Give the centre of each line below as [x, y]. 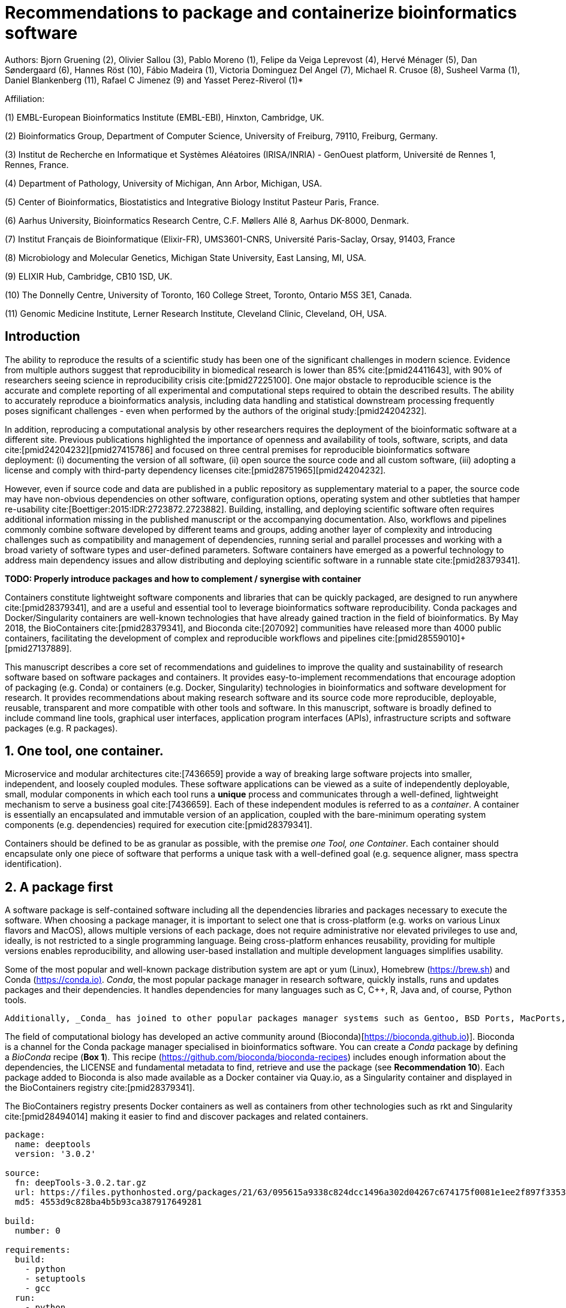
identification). [33, 864]
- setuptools [55, 1279]
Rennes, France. [37, 164]
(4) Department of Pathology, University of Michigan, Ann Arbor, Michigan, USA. [164, 183]
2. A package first [59, 887]
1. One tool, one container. [84, 751]
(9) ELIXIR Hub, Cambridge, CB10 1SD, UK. [89, 276]
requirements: [38, 1250]
